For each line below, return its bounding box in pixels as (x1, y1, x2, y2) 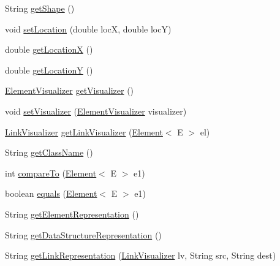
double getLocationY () (5, 63, 93, 76)
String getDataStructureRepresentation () (5, 228, 162, 241)
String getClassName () (5, 146, 93, 159)
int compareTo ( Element (5, 166, 97, 179)
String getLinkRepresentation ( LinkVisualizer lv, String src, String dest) (5, 249, 276, 262)
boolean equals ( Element (5, 187, 97, 200)
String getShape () (5, 2, 75, 14)
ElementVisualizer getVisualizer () (5, 84, 134, 97)
